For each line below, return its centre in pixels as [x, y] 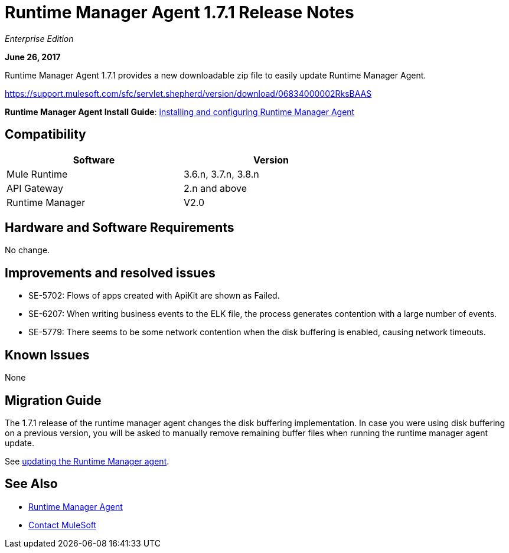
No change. [27, 250]
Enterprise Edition [39, 38]
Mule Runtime [37, 174]
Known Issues [47, 355]
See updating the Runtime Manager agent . [87, 461]
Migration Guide [53, 400]
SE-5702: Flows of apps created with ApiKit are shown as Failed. [154, 296]
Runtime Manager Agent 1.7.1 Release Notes [180, 12]
